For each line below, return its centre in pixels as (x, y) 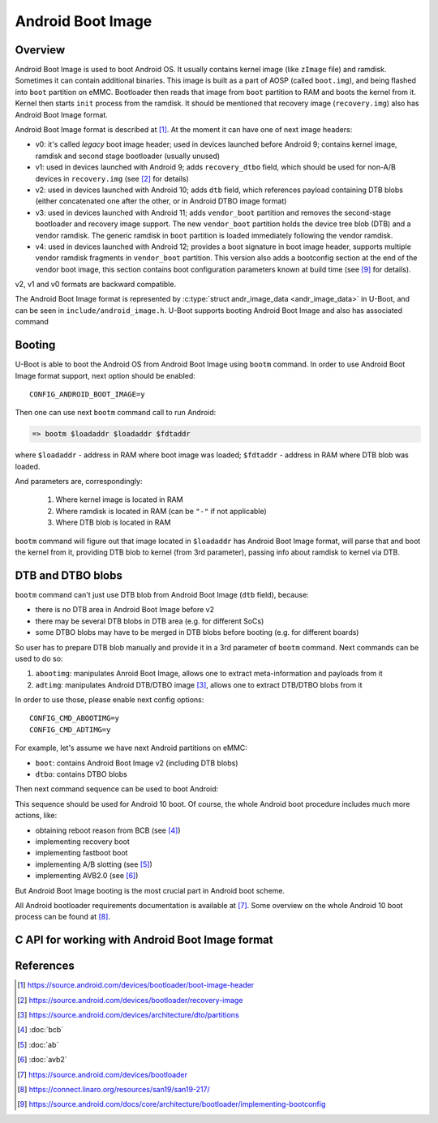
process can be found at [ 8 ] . (63, 917)
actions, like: (36, 816)
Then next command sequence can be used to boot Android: (117, 789)
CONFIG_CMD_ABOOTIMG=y (75, 718)
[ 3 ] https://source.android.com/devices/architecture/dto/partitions (128, 1015)
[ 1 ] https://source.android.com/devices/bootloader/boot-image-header (136, 985)
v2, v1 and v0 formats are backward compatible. (96, 285)
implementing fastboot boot (82, 853)
